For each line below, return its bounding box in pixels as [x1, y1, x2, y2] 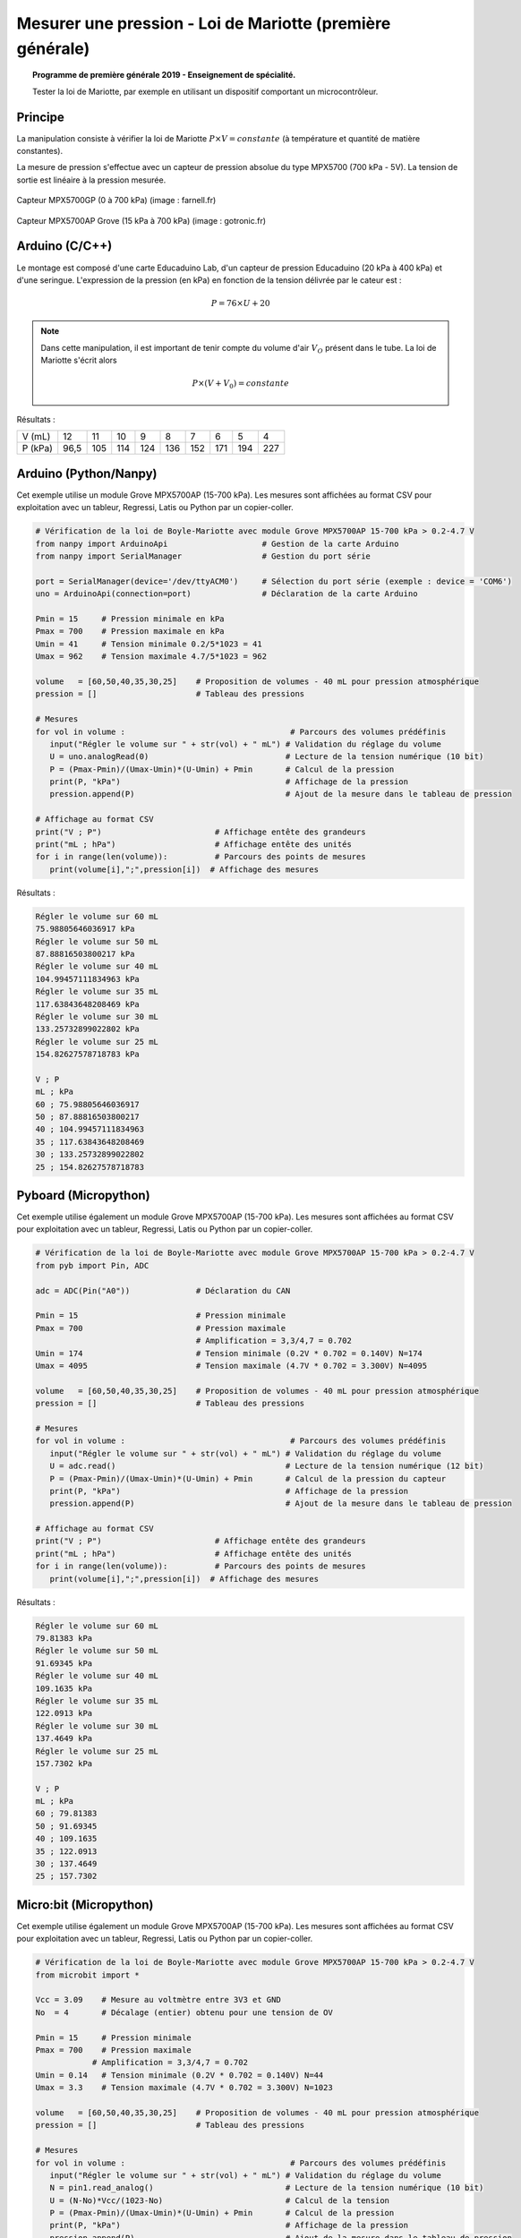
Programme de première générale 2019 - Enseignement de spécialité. [32, 70, 296, 81]
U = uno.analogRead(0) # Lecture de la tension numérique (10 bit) [49, 752, 484, 762]
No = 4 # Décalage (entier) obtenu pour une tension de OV [35, 2007, 333, 2018]
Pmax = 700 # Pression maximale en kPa [35, 627, 225, 636]
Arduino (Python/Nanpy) [16, 466, 158, 481]
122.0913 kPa [35, 1708, 93, 1719]
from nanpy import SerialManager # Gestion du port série [35, 551, 372, 561]
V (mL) [21, 431, 51, 443]
